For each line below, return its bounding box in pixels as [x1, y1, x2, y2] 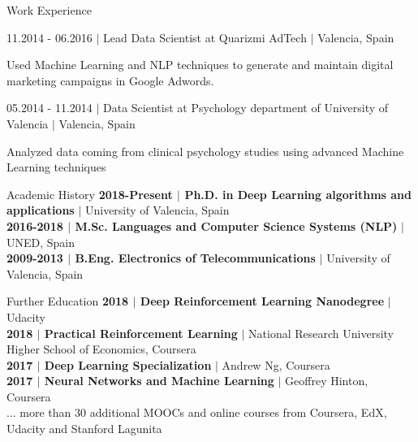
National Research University [248, 324, 394, 341]
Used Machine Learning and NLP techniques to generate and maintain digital [6, 56, 394, 73]
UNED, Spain [6, 233, 75, 250]
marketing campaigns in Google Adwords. [6, 71, 214, 89]
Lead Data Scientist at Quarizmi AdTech [103, 28, 307, 45]
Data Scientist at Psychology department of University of [103, 99, 389, 116]
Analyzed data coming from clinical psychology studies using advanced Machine [6, 142, 404, 159]
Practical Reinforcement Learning [44, 324, 238, 341]
